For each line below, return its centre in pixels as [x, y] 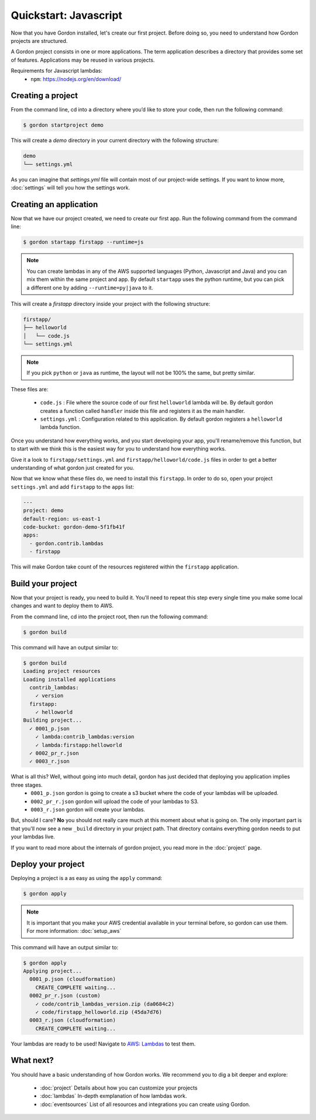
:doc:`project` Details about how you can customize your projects [119, 1088]
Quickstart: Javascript [67, 15]
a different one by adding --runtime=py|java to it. [90, 287]
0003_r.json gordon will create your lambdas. [88, 809]
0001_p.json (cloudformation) [73, 979]
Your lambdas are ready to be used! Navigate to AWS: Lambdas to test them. [103, 1044]
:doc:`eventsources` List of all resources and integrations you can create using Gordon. [145, 1104]
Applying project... [52, 971]
